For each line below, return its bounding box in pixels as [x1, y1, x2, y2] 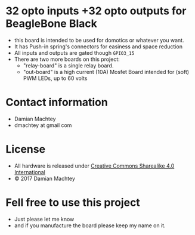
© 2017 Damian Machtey [14, 175, 76, 182]
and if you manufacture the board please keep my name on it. [14, 222, 166, 229]
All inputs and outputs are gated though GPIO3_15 [14, 49, 135, 56]
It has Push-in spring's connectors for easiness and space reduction [14, 43, 183, 50]
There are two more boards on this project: [14, 55, 120, 63]
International [14, 168, 45, 175]
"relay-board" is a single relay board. [23, 61, 114, 69]
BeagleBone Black [5, 17, 98, 30]
